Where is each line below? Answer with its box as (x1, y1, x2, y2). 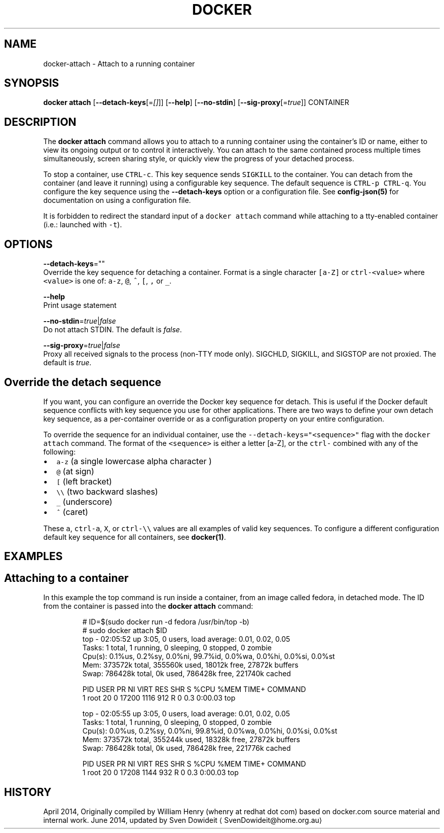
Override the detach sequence (4, 375, 162, 389)
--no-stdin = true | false (43, 317, 116, 326)
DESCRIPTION (4, 115, 77, 128)
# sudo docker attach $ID (82, 626, 167, 635)
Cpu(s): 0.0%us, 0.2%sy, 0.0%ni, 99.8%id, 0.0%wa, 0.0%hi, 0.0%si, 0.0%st (82, 726, 338, 736)
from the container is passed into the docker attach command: (43, 602, 253, 611)
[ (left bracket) (56, 476, 112, 487)
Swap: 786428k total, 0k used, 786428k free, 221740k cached (82, 669, 291, 678)
